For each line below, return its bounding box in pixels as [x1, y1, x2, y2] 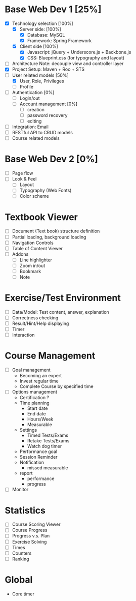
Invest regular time [19, 378, 59, 384]
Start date [27, 405, 48, 411]
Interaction [12, 332, 35, 338]
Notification [19, 459, 44, 466]
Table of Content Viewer [12, 245, 63, 251]
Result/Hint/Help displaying [12, 320, 69, 326]
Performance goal [19, 448, 58, 455]
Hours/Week [27, 416, 54, 423]
